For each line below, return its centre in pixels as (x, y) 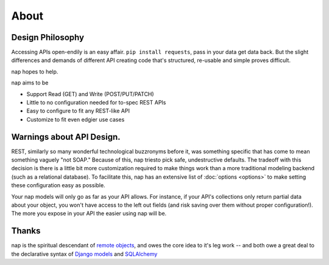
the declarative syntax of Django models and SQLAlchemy (84, 254)
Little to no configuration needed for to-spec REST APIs (96, 103)
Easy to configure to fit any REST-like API (78, 111)
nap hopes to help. (35, 71)
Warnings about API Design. (66, 137)
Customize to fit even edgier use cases (76, 119)
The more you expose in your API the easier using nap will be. (89, 213)
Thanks (26, 231)
